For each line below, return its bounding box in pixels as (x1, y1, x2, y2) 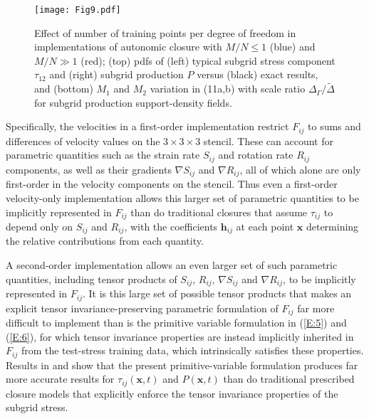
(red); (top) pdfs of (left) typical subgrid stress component (80, 53, 336, 68)
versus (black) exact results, (197, 67, 318, 82)
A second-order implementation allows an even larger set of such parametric (6, 258, 338, 272)
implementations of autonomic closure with (34, 39, 222, 54)
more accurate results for (6, 371, 115, 386)
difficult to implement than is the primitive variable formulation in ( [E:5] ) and (6, 315, 347, 330)
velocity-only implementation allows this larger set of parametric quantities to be (6, 190, 359, 205)
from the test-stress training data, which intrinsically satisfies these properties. (21, 343, 364, 358)
